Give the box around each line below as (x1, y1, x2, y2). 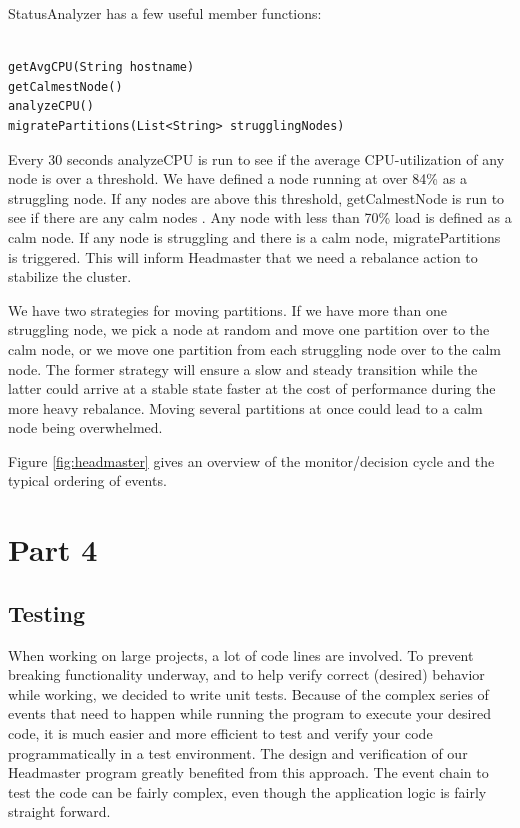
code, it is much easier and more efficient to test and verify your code (8, 723, 433, 744)
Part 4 (8, 529, 98, 570)
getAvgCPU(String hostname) (8, 60, 195, 75)
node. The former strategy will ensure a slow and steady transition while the (8, 358, 478, 379)
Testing (8, 597, 85, 628)
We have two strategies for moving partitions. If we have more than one (8, 299, 448, 320)
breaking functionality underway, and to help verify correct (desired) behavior (8, 664, 485, 685)
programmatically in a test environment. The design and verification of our (8, 742, 468, 763)
